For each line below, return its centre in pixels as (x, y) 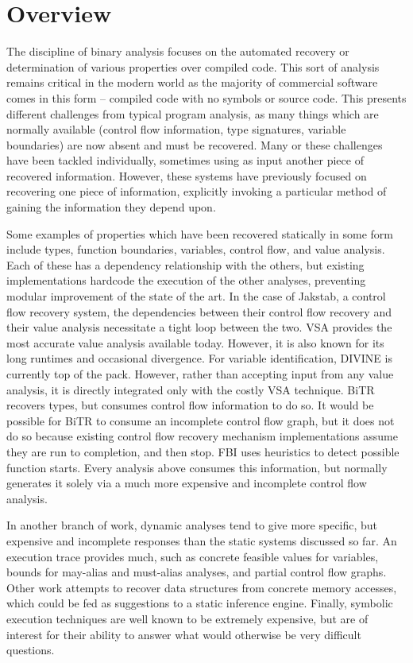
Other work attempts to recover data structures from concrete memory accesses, (202, 587)
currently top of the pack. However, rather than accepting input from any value (200, 374)
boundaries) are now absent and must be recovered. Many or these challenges (195, 144)
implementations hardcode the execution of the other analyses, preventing (186, 280)
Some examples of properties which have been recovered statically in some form (200, 233)
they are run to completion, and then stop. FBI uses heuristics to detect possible (203, 451)
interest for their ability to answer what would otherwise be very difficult (184, 634)
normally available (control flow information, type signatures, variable (176, 129)
